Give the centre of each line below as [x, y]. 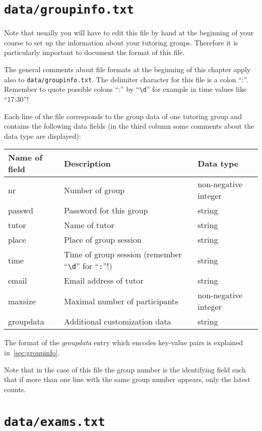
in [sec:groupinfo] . [32, 352]
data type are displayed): [43, 136]
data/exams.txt [55, 422]
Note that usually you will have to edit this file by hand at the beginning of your [129, 33]
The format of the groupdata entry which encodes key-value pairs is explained [124, 342]
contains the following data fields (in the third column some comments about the [129, 126]
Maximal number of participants [121, 301]
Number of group [94, 190]
